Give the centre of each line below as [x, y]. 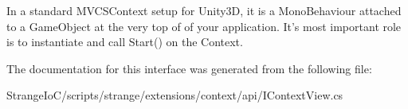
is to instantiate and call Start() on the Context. [125, 42]
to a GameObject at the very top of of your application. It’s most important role [204, 26]
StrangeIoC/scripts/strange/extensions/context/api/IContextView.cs [175, 95]
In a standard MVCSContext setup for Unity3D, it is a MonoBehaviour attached [204, 10]
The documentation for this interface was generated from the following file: [189, 68]
